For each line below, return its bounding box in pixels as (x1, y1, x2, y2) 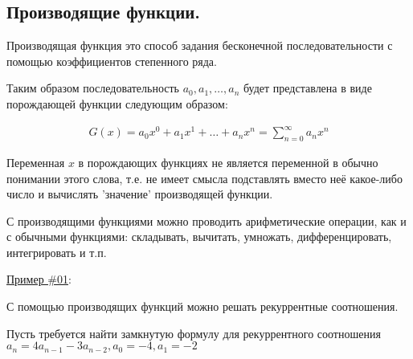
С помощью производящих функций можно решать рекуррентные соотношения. (6, 298, 399, 315)
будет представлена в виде (243, 80, 372, 96)
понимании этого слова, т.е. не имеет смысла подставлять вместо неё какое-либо (6, 169, 403, 186)
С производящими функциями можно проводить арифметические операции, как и (6, 212, 407, 229)
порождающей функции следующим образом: (6, 95, 228, 112)
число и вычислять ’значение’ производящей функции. (6, 186, 273, 202)
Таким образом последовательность (6, 80, 180, 96)
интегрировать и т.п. (6, 243, 107, 260)
